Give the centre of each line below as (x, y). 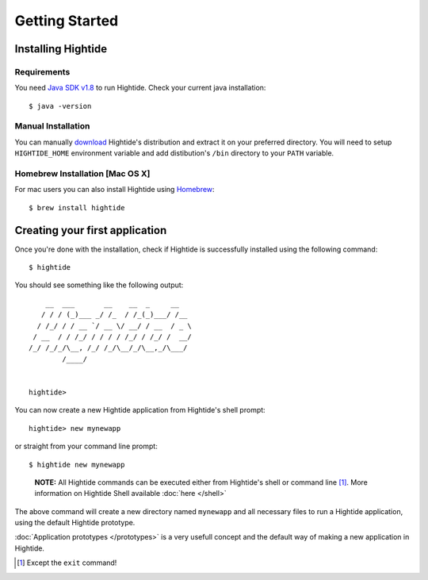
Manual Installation (52, 126)
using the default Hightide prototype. (75, 523)
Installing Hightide (61, 49)
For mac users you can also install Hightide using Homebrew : (115, 190)
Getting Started (67, 21)
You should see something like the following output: (99, 285)
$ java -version (60, 106)
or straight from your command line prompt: (86, 446)
